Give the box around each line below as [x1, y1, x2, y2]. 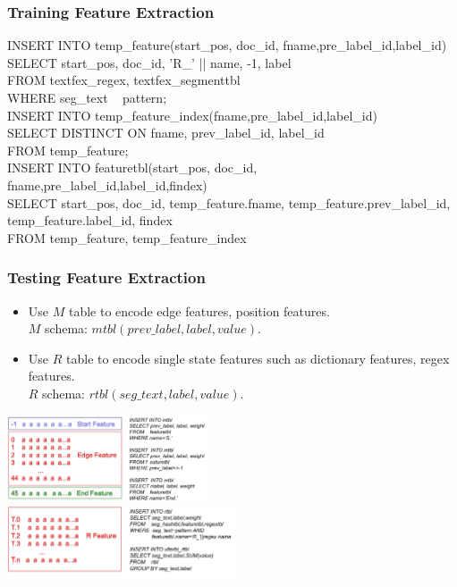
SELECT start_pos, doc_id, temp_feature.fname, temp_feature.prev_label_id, [7, 193, 451, 212]
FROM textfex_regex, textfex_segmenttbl [7, 71, 241, 89]
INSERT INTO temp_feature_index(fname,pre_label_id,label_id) [7, 105, 377, 124]
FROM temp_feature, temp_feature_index [7, 228, 247, 247]
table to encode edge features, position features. [68, 301, 330, 320]
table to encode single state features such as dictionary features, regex [66, 348, 450, 367]
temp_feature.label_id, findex [7, 211, 173, 230]
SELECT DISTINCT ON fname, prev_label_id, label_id [7, 123, 325, 142]
